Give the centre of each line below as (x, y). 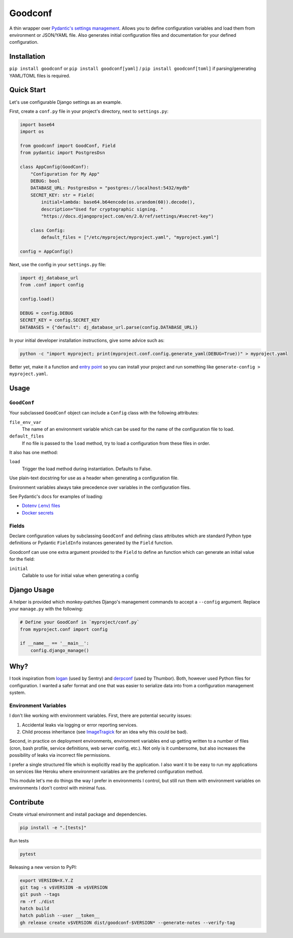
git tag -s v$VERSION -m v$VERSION (64, 887)
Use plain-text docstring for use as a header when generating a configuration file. (94, 478)
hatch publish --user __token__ (60, 916)
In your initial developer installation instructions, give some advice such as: (87, 340)
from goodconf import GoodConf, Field (68, 146)
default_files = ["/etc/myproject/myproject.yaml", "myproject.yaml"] (130, 237)
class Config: (48, 230)
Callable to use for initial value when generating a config (80, 575)
